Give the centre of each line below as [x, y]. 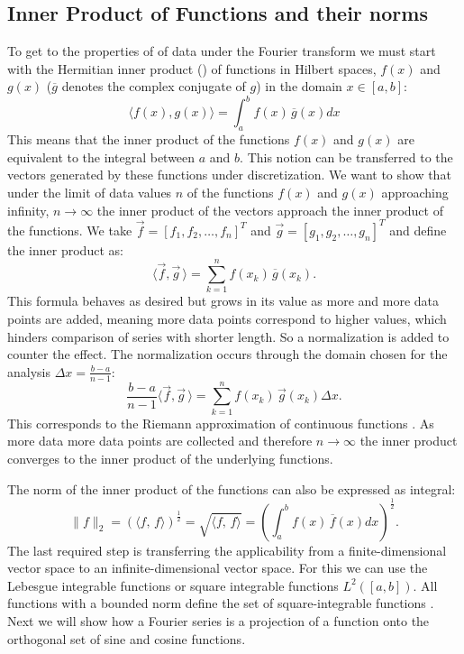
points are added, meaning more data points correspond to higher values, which [227, 319]
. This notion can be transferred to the [346, 157]
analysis [29, 371]
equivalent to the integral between [101, 157]
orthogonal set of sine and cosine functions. [127, 638]
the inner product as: [65, 249]
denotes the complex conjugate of [154, 86]
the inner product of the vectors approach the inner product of [270, 210]
